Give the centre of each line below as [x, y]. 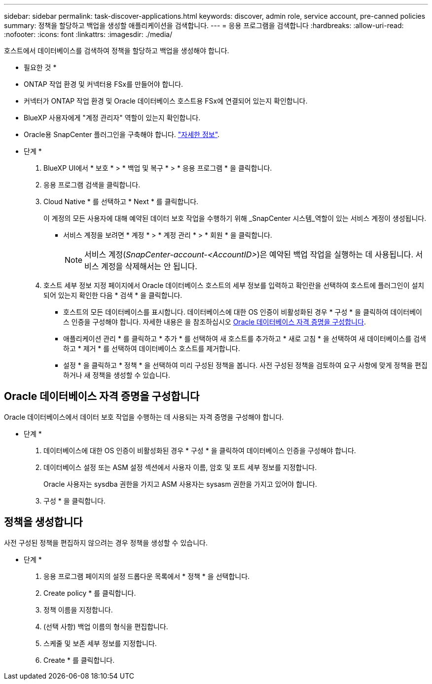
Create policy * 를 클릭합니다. [90, 593]
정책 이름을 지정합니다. [78, 610]
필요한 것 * [40, 67]
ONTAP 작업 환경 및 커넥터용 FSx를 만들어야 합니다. [104, 84]
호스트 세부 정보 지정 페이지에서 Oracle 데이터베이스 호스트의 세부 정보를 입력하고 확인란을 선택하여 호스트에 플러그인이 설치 [234, 285]
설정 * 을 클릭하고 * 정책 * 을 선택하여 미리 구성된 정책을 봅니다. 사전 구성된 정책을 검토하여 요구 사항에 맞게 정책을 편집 [245, 365]
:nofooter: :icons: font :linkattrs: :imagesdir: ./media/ [88, 34]
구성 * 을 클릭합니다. [74, 501]
